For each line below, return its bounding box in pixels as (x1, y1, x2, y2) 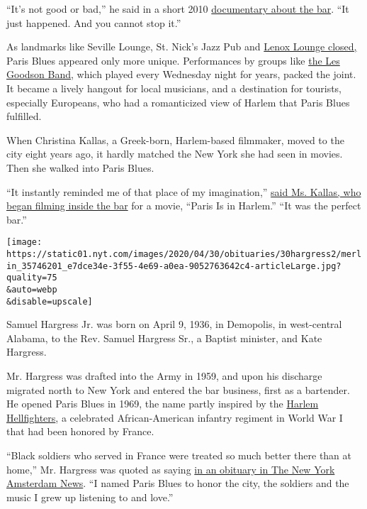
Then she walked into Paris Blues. (6, 160, 154, 175)
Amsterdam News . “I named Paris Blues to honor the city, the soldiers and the (6, 476, 349, 491)
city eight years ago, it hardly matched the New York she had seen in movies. (6, 146, 343, 161)
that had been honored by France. (6, 424, 154, 439)
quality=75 (6, 273, 57, 283)
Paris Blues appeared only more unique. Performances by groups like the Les (6, 53, 340, 67)
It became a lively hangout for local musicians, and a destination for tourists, (6, 80, 342, 95)
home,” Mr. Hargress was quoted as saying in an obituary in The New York (6, 461, 335, 476)
